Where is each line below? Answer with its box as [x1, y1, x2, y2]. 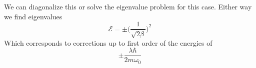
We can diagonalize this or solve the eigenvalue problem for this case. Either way [4, 1, 252, 11]
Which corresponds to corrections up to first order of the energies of [4, 37, 212, 48]
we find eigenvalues [4, 11, 62, 21]
